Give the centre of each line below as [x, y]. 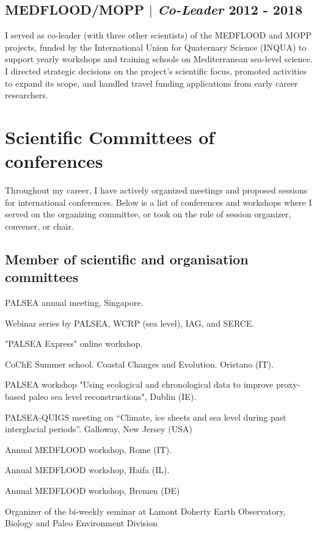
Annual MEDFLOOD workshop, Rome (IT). [89, 449]
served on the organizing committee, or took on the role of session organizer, [148, 214]
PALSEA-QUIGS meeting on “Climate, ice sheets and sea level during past [146, 417]
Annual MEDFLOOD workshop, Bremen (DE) [93, 490]
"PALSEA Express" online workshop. [74, 343]
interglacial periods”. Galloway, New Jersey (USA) [99, 429]
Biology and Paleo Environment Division [81, 523]
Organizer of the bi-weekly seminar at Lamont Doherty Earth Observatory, [145, 511]
